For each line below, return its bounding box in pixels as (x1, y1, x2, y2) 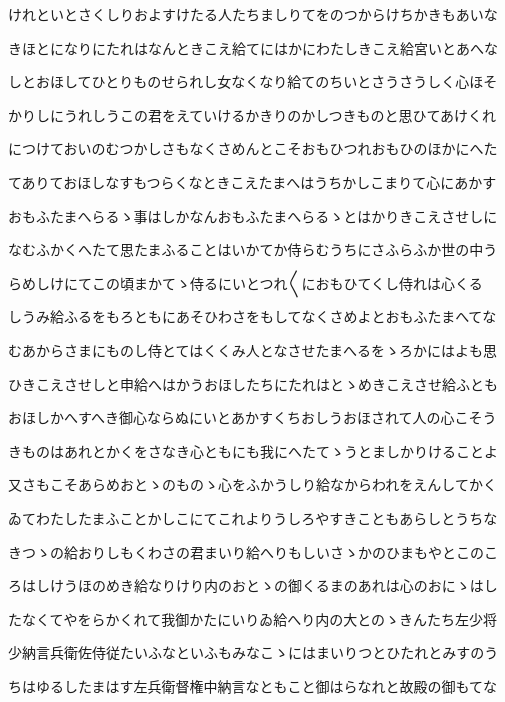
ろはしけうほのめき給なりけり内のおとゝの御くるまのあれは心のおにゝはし (8, 575, 498, 596)
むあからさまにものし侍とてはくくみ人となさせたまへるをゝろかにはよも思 (8, 339, 498, 360)
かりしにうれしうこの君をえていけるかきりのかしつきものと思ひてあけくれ (8, 104, 497, 125)
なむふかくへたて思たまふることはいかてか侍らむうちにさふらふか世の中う (8, 239, 498, 260)
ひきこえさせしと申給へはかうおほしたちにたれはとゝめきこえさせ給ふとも (8, 373, 498, 394)
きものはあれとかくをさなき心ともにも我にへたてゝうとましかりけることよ (8, 440, 498, 461)
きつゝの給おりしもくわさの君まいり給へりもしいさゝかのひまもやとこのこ (8, 541, 498, 562)
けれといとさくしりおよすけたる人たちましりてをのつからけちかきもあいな (8, 4, 498, 24)
